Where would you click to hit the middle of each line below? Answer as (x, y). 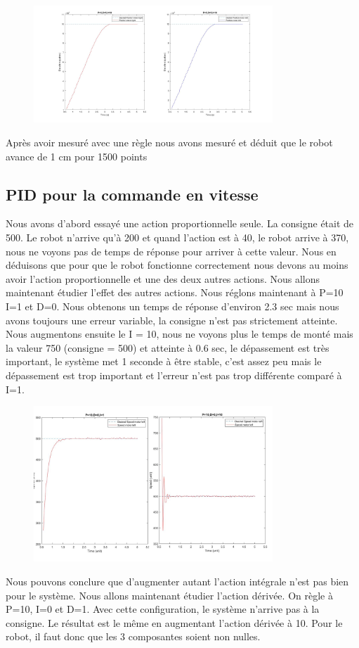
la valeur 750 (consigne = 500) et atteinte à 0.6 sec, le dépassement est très (168, 347)
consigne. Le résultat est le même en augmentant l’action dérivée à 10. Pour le (174, 622)
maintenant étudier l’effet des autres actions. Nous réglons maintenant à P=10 (175, 292)
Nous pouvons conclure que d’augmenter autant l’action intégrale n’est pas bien (177, 581)
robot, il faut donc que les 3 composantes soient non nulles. (133, 636)
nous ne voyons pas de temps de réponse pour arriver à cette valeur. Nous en (171, 251)
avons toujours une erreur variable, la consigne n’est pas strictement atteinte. (172, 320)
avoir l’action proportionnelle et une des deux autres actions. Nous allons (163, 278)
